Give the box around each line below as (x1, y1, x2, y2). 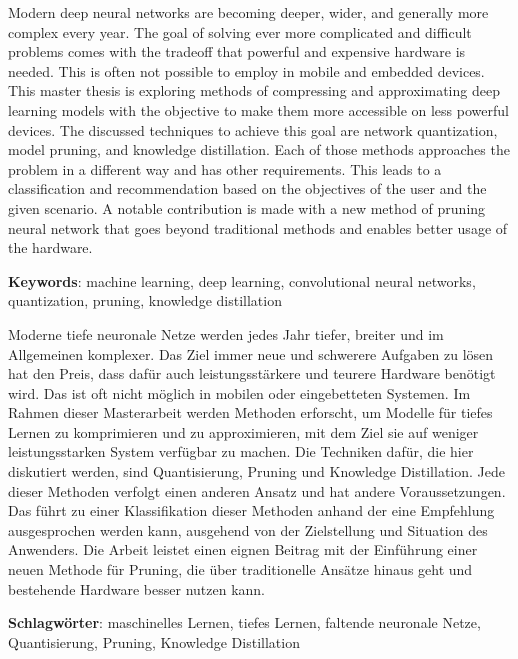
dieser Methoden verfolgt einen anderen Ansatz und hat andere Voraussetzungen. (8, 480, 506, 501)
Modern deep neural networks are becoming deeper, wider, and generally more (8, 2, 489, 22)
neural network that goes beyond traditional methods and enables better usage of (8, 217, 508, 238)
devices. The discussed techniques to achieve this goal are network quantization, (8, 119, 498, 140)
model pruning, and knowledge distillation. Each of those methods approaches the (8, 139, 510, 160)
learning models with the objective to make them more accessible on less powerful (8, 99, 509, 120)
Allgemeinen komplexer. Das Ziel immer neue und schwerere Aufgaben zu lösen (8, 343, 494, 364)
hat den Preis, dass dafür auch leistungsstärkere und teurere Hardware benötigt (8, 363, 496, 384)
